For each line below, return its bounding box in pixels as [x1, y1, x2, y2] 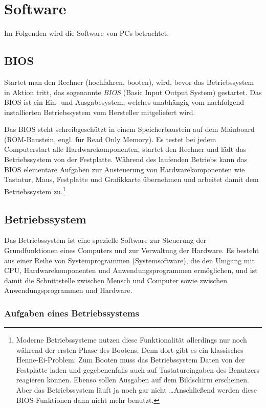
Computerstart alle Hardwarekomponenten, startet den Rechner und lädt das [4, 144, 247, 154]
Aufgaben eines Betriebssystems [4, 306, 139, 319]
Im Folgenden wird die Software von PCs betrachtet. [4, 28, 169, 38]
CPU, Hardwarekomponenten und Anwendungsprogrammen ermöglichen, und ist [4, 265, 258, 276]
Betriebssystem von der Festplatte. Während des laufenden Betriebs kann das [4, 154, 248, 165]
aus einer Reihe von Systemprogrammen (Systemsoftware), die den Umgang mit [4, 255, 255, 265]
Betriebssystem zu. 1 [4, 184, 66, 196]
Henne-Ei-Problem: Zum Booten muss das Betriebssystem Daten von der [16, 354, 245, 365]
